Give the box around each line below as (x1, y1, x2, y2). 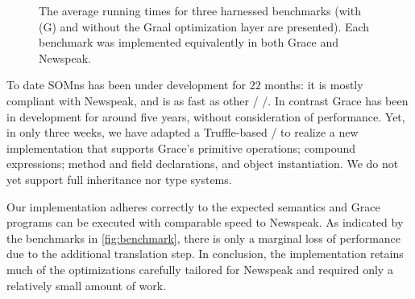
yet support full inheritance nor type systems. (6, 170, 232, 187)
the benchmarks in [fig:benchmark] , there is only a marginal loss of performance (6, 229, 401, 246)
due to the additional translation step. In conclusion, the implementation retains (6, 245, 404, 262)
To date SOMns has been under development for (6, 76, 246, 93)
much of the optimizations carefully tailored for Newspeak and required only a (6, 260, 393, 277)
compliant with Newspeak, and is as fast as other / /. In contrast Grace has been (6, 92, 409, 109)
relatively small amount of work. (6, 276, 167, 293)
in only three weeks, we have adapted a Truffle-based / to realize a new (6, 124, 359, 141)
